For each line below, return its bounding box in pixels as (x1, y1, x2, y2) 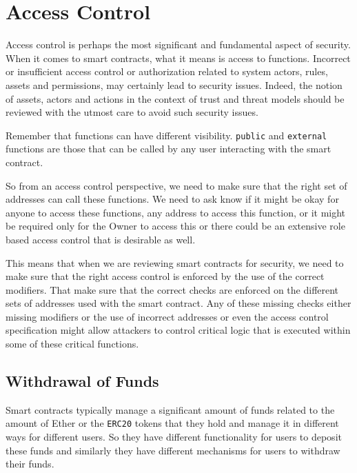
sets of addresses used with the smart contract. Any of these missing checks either (6, 296, 351, 310)
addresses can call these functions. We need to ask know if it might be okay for (6, 192, 339, 206)
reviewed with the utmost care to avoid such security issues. (6, 105, 258, 119)
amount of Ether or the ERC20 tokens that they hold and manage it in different (6, 416, 339, 430)
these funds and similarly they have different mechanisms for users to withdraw (6, 443, 340, 457)
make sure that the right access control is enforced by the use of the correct (6, 269, 325, 283)
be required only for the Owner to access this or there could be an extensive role (6, 219, 345, 233)
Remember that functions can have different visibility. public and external (6, 128, 327, 142)
